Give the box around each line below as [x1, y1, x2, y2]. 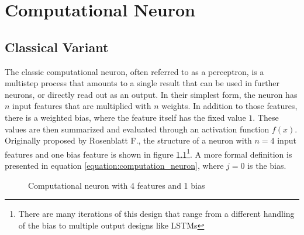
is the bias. [247, 159, 286, 171]
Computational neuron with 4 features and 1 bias [28, 179, 205, 191]
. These [253, 111, 279, 123]
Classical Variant [5, 38, 109, 56]
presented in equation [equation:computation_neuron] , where [5, 159, 224, 171]
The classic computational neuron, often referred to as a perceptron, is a [5, 65, 264, 77]
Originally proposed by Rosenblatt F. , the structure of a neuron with [5, 134, 252, 147]
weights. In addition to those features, [161, 100, 298, 112]
